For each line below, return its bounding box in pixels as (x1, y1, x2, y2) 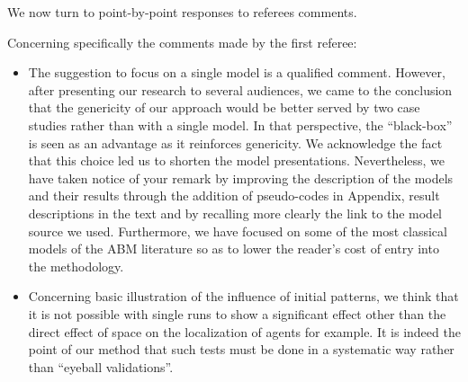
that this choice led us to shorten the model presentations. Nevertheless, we (28, 151, 445, 170)
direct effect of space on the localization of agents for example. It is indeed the (28, 322, 461, 341)
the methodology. (28, 256, 124, 275)
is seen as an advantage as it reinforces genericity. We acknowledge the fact (28, 133, 443, 152)
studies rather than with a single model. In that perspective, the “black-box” (28, 115, 453, 134)
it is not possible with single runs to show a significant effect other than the (28, 304, 446, 323)
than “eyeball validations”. (28, 357, 174, 376)
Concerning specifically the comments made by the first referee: (7, 32, 357, 51)
